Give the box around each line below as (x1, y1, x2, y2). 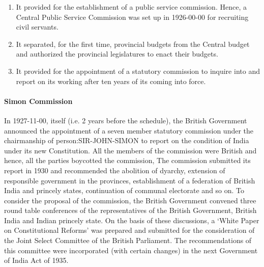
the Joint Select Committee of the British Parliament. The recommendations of (4, 235, 252, 246)
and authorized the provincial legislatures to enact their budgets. (16, 48, 218, 59)
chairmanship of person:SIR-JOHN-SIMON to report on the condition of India (4, 135, 249, 146)
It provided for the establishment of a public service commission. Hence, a (16, 2, 247, 12)
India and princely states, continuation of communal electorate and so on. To (4, 185, 245, 196)
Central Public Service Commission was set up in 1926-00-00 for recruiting (16, 11, 249, 22)
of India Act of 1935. (4, 255, 69, 265)
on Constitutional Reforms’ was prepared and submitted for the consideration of (4, 225, 255, 235)
